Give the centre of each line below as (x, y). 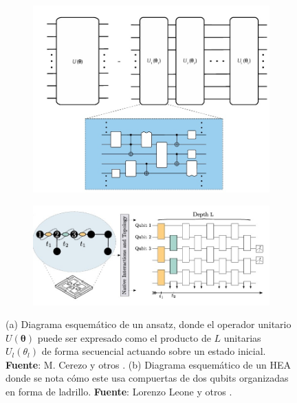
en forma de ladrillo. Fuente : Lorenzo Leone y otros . (119, 392)
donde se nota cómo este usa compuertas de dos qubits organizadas (147, 378)
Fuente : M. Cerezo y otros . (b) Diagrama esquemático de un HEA (148, 364)
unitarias (242, 337)
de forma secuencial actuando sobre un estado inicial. (154, 351)
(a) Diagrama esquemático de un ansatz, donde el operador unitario (148, 324)
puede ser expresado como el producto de (124, 337)
